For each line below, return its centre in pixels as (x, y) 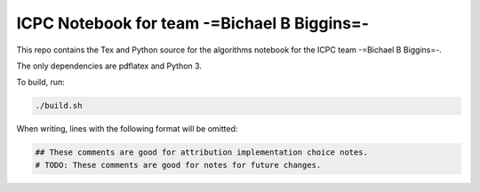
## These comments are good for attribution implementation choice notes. (202, 152)
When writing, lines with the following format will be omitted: (127, 129)
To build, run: (41, 82)
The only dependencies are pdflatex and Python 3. (109, 66)
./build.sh (59, 106)
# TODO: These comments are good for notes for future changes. (178, 165)
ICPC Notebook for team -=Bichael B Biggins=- (192, 23)
